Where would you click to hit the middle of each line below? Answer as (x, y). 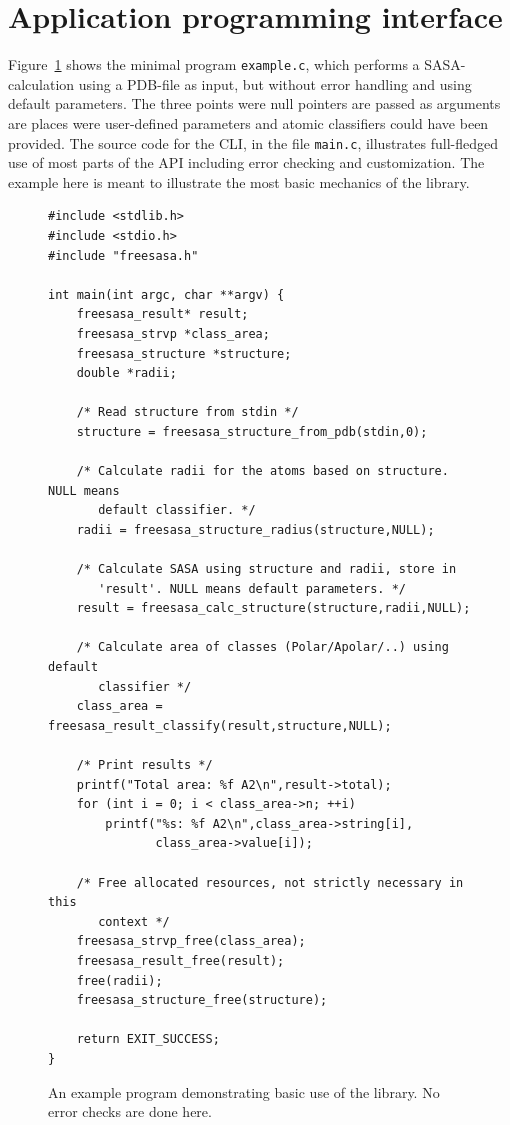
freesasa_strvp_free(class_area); (191, 941)
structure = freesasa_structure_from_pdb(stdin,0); (252, 431)
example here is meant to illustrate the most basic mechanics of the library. (239, 181)
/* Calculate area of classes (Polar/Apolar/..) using (262, 647)
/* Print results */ (144, 765)
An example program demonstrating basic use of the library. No (244, 1091)
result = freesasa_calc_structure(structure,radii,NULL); (273, 608)
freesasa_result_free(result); (180, 960)
